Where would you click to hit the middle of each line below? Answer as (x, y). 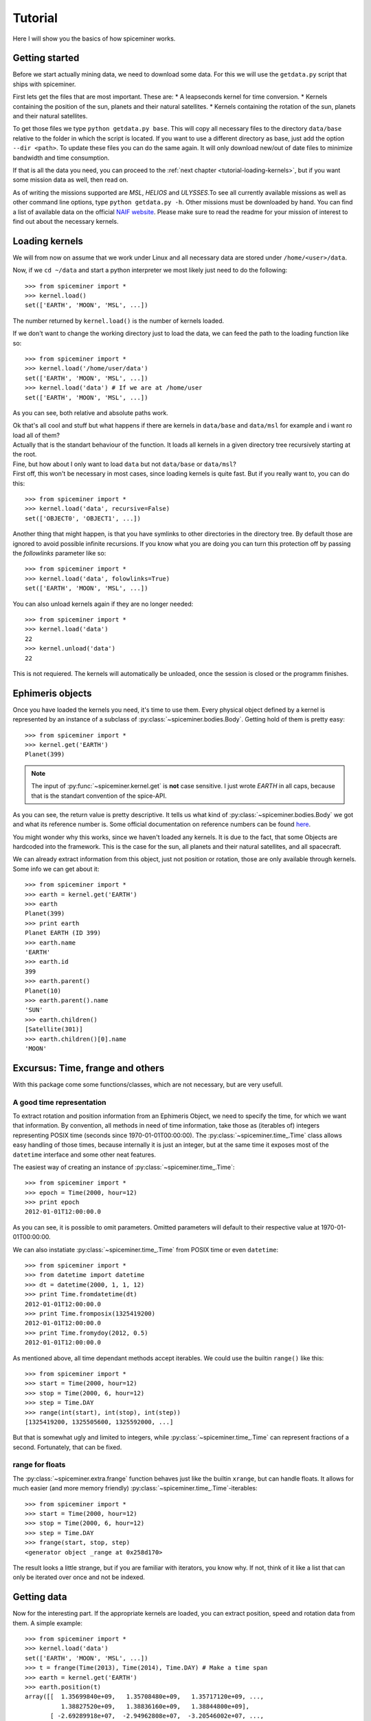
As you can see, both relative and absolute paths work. (90, 412)
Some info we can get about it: (56, 869)
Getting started (46, 58)
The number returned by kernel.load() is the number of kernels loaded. (119, 321)
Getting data (40, 1597)
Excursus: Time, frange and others (89, 1068)
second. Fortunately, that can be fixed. (67, 1447)
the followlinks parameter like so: (59, 553)
